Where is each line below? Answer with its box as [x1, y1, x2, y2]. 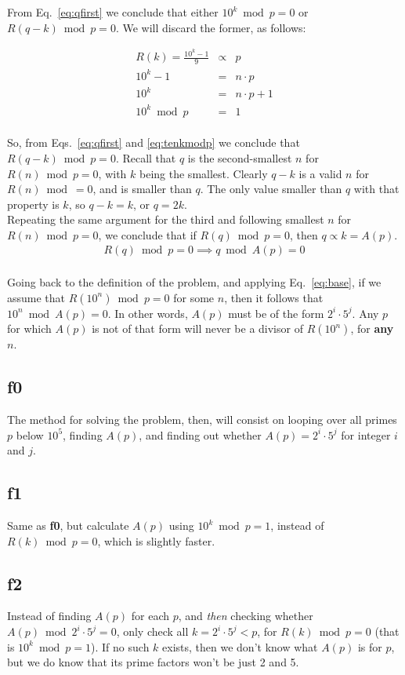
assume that [7, 289, 66, 305]
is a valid [298, 165, 342, 181]
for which [7, 320, 52, 337]
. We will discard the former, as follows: [115, 19, 306, 35]
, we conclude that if [98, 226, 197, 243]
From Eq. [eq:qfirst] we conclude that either [7, 4, 219, 20]
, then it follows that [224, 289, 324, 305]
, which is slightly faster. [97, 532, 215, 549]
